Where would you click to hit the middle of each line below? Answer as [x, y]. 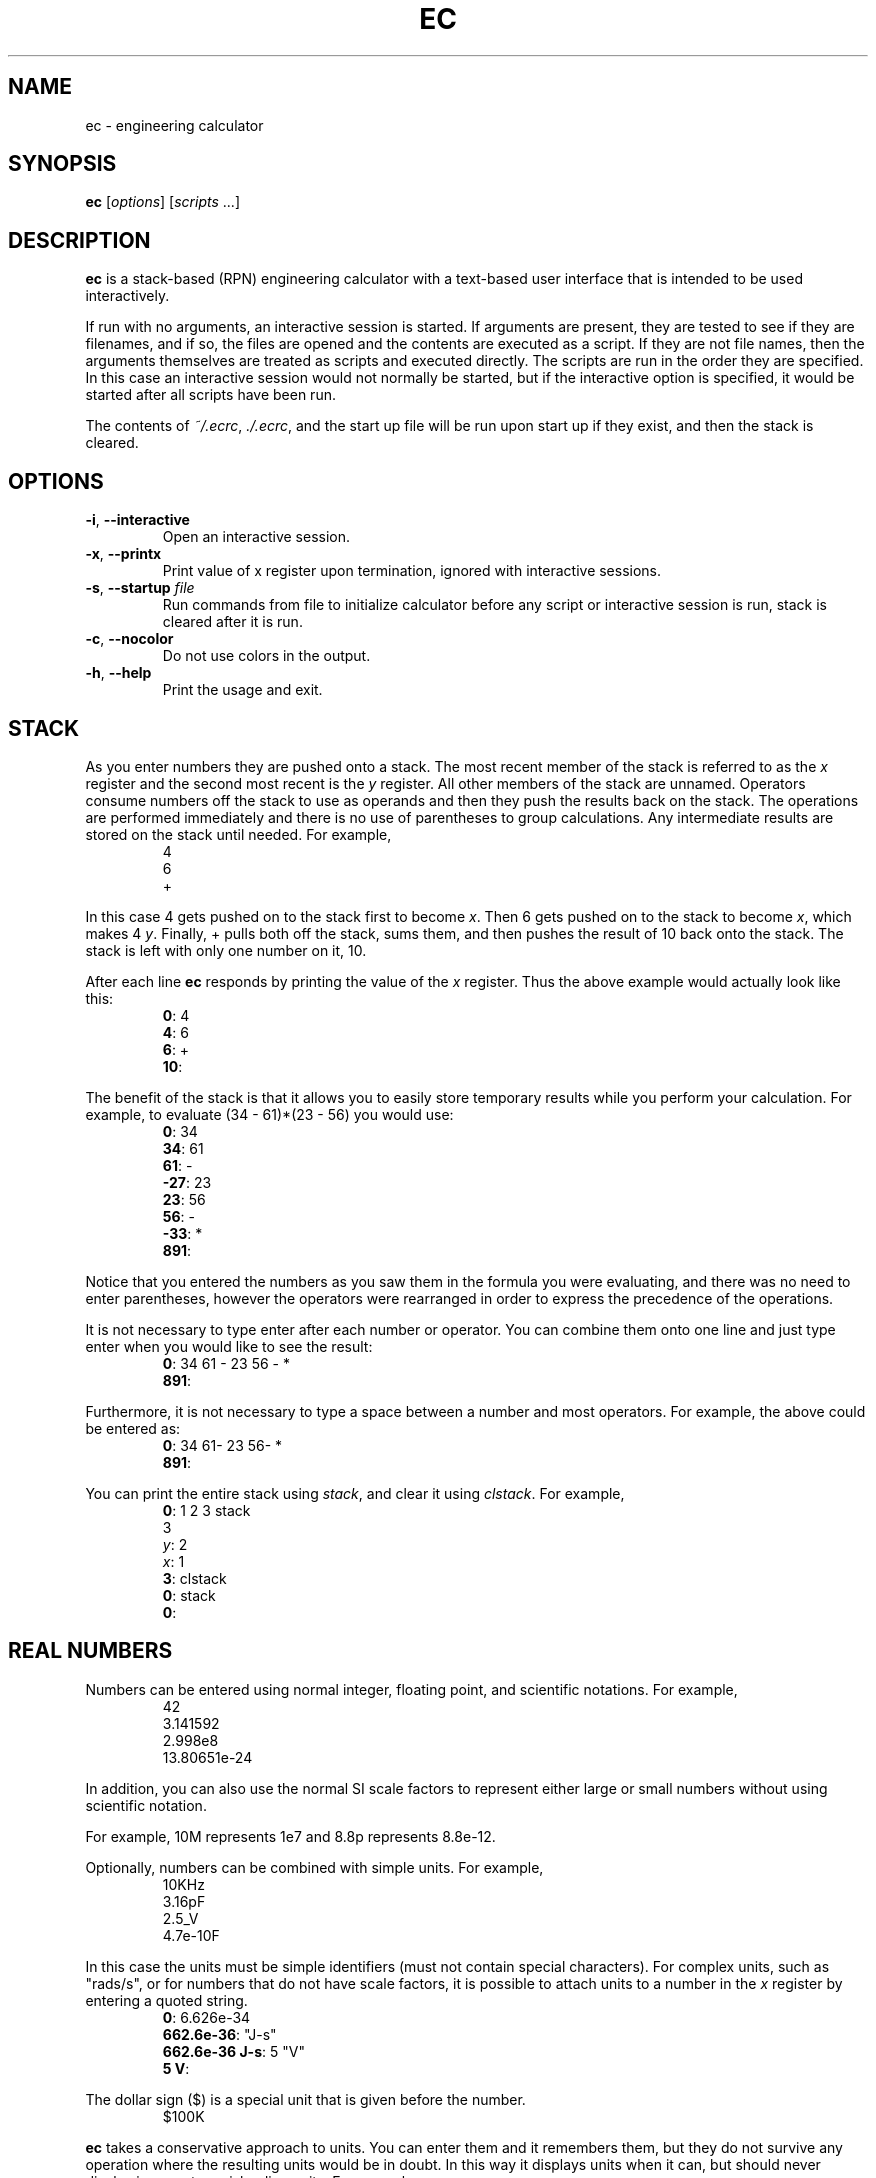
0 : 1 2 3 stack [206, 1510]
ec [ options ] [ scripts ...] [162, 202]
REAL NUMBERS [90, 1651]
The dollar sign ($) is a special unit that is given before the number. [305, 2099]
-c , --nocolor [129, 639]
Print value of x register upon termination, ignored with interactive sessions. [412, 571]
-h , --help [118, 673]
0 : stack [189, 1595]
